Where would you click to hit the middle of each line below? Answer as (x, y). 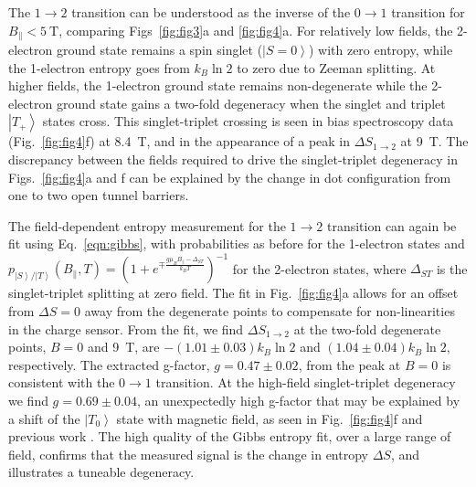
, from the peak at (349, 364)
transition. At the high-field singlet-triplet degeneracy (306, 382)
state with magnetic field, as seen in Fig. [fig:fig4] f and (270, 418)
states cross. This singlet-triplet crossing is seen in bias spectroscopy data (248, 121)
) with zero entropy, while (381, 50)
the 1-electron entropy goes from (99, 67)
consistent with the (62, 382)
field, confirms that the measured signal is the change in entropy (188, 454)
